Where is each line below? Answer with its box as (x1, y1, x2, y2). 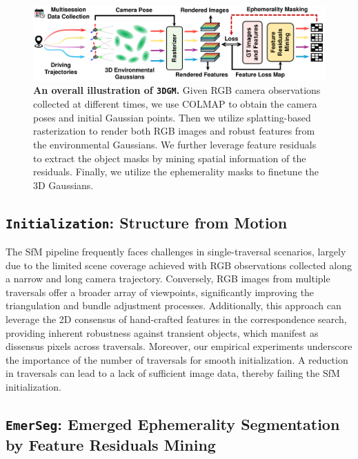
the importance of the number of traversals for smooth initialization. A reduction (6, 352, 348, 367)
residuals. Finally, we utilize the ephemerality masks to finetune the (33, 164, 319, 179)
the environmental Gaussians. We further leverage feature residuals (33, 137, 317, 151)
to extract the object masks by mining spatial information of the (33, 150, 306, 165)
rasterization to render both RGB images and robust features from (33, 124, 315, 138)
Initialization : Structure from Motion (6, 211, 288, 233)
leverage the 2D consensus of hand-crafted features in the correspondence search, (6, 312, 347, 326)
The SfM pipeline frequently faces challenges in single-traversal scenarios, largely (6, 244, 346, 259)
